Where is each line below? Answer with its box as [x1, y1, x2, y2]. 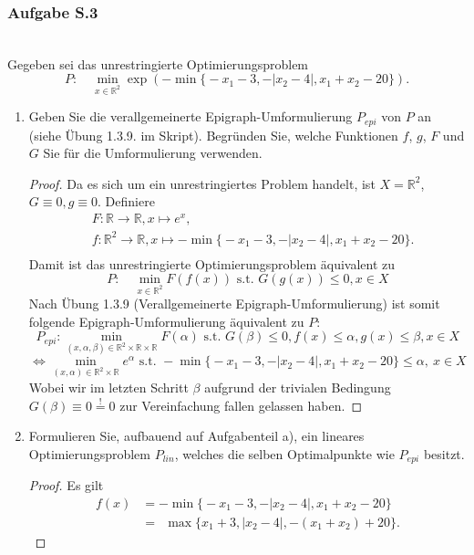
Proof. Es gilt [28, 476, 104, 495]
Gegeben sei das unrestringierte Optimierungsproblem [7, 54, 309, 73]
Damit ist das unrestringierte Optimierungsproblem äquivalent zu [28, 254, 396, 273]
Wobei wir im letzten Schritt [28, 377, 189, 396]
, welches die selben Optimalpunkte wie [174, 444, 395, 463]
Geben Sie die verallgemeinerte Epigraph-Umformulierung [28, 107, 353, 126]
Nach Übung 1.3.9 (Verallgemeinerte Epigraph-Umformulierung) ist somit [28, 294, 440, 313]
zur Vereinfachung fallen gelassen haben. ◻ [119, 395, 363, 414]
